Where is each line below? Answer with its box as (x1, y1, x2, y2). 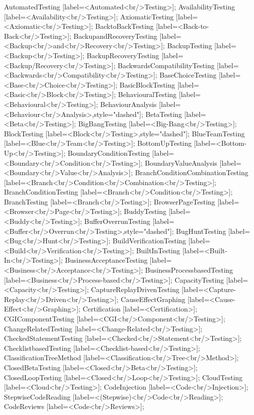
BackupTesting (167, 40, 212, 51)
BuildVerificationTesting (112, 235, 187, 246)
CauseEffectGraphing (121, 294, 186, 304)
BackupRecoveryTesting (86, 50, 159, 60)
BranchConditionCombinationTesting (135, 167, 249, 178)
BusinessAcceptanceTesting (65, 255, 148, 265)
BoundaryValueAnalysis (144, 157, 217, 168)
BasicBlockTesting (120, 79, 175, 90)
